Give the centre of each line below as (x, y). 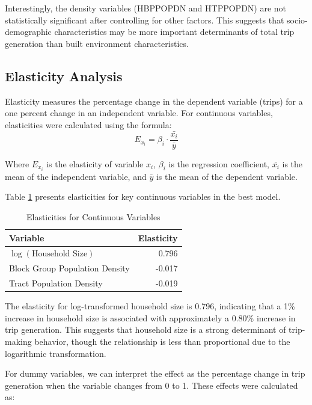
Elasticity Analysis (64, 76)
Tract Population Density (56, 283)
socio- (297, 20)
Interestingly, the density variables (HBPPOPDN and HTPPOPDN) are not (146, 8)
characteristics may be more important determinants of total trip (174, 32)
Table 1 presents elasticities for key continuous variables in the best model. (143, 196)
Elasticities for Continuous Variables (93, 216)
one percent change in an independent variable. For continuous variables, (139, 113)
